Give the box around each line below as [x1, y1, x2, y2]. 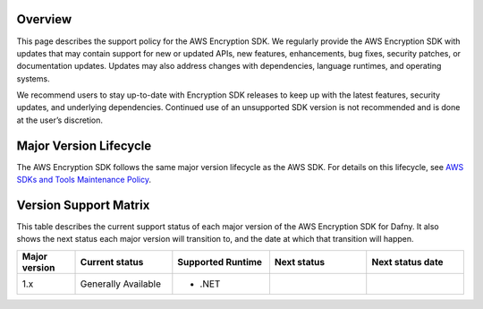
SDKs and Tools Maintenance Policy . [16, 175, 152, 185]
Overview [16, 12, 72, 27]
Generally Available [80, 278, 161, 290]
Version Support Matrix [16, 197, 150, 212]
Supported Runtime [177, 255, 263, 268]
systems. [16, 73, 50, 84]
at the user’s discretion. [16, 115, 103, 125]
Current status [80, 255, 144, 268]
